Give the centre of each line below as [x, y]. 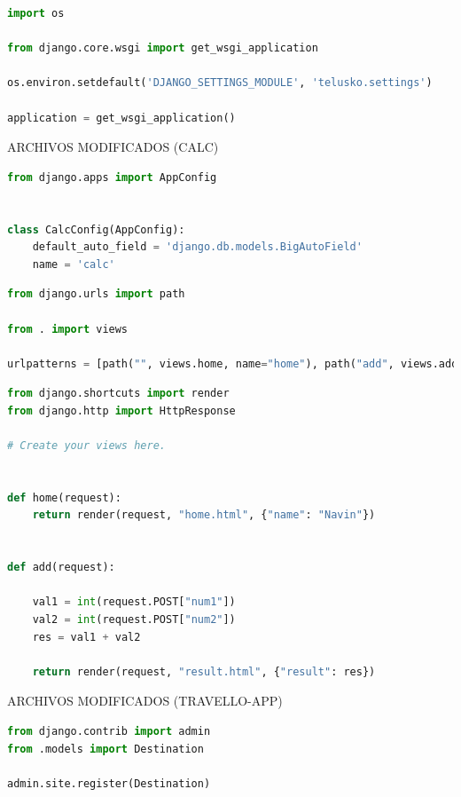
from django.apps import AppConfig [112, 177]
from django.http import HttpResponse [121, 410]
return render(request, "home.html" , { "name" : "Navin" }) [204, 515]
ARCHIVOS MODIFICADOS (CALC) [113, 147]
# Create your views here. [86, 446]
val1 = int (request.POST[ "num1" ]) [134, 602]
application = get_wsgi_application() [121, 118]
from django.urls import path [96, 294]
